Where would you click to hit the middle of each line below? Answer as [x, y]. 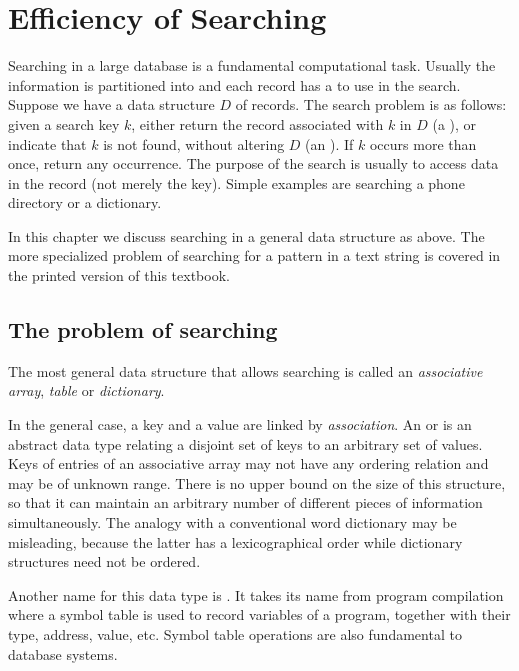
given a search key [64, 123]
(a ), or [454, 123]
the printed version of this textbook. [119, 275]
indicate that [47, 143]
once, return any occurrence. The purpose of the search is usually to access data [253, 163]
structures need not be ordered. [104, 561]
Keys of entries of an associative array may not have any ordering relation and [248, 463]
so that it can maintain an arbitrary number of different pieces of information [245, 502]
